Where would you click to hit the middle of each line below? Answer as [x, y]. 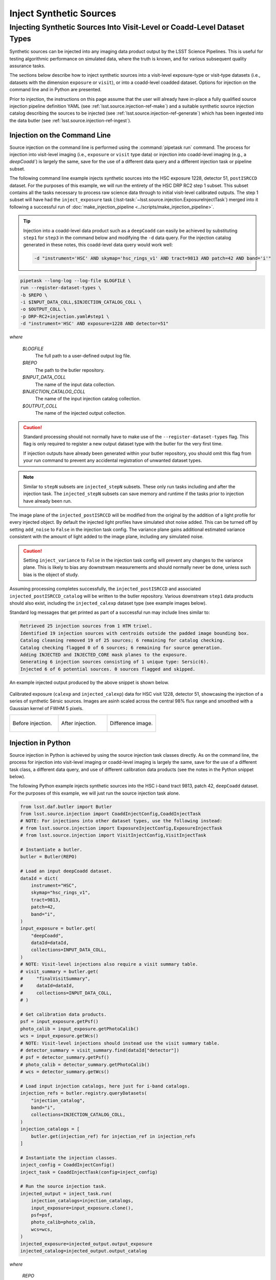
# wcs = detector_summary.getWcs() [65, 1072]
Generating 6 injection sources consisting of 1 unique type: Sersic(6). [114, 662]
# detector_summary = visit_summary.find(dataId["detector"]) [100, 1050]
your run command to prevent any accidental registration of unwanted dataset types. [112, 460]
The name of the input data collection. [75, 385]
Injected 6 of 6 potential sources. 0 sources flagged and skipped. [108, 669]
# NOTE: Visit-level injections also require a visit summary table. [109, 964]
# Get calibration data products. [63, 1015]
